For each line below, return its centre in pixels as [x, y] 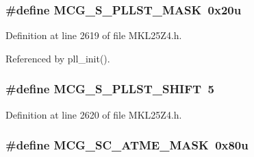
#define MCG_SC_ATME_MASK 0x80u [127, 145]
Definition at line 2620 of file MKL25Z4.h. [94, 114]
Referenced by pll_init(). [58, 58]
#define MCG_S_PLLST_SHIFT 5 [110, 89]
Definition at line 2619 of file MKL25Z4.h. [94, 35]
